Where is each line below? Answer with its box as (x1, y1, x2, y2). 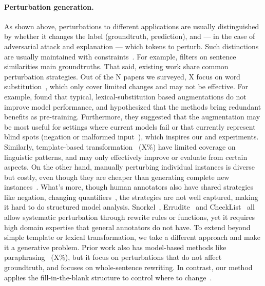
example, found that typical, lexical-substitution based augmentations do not (4, 91, 247, 101)
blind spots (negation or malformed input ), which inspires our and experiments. (4, 131, 259, 142)
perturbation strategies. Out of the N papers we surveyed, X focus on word (4, 71, 240, 81)
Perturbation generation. (4, 1, 94, 12)
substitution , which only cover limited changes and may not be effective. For (4, 81, 248, 92)
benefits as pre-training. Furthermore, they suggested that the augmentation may (4, 111, 260, 122)
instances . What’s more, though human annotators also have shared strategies (4, 181, 253, 192)
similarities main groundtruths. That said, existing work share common (4, 61, 229, 72)
